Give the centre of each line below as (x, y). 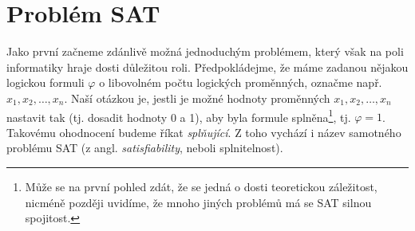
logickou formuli (45, 82)
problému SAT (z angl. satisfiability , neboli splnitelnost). (145, 148)
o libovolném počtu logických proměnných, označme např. (241, 82)
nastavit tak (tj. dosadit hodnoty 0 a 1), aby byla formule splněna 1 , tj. (179, 115)
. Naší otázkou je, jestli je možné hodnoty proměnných (197, 98)
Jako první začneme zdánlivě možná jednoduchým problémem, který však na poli (205, 51)
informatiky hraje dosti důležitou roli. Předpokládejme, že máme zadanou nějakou (207, 67)
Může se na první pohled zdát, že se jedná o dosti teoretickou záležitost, (201, 186)
